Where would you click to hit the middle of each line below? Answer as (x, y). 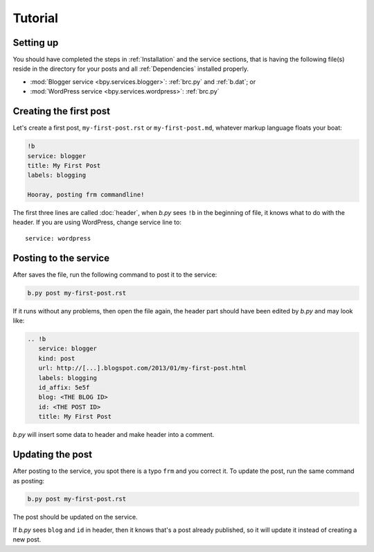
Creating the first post (62, 111)
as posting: (29, 481)
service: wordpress (58, 238)
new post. (27, 540)
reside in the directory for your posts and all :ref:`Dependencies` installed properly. (131, 69)
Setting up (36, 43)
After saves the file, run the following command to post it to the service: (115, 275)
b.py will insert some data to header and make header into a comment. (114, 435)
